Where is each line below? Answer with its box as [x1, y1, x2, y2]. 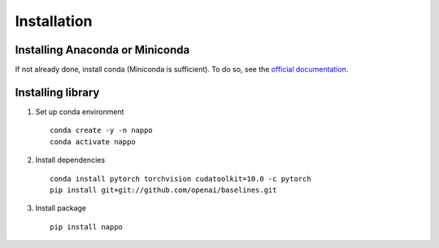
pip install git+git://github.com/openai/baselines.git [50, 185, 277, 195]
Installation [15, 12, 93, 30]
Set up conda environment [35, 106, 124, 117]
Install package [35, 203, 87, 213]
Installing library [15, 85, 100, 99]
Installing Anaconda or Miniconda [15, 43, 190, 57]
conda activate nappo [50, 137, 136, 146]
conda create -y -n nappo [50, 126, 154, 135]
